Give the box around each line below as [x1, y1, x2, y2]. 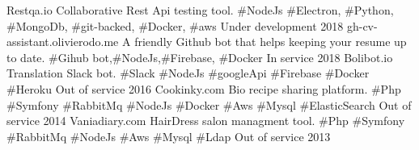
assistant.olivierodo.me [6, 33, 119, 50]
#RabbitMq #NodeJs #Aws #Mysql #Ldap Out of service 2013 [6, 127, 331, 144]
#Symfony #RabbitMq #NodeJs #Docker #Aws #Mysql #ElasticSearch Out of [6, 96, 412, 113]
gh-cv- [346, 17, 378, 34]
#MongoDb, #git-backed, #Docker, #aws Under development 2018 [6, 17, 344, 34]
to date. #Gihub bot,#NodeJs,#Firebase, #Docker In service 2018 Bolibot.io [6, 48, 393, 65]
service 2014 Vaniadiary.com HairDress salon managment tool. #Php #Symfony [6, 112, 405, 129]
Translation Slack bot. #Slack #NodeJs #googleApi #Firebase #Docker [6, 65, 370, 81]
